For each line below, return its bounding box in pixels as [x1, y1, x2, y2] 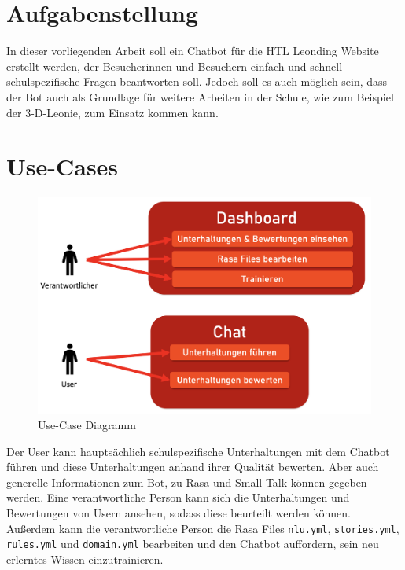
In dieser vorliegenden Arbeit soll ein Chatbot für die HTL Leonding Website [6, 42, 379, 59]
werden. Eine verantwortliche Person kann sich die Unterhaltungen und [6, 489, 350, 506]
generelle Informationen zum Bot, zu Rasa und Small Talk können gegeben [6, 473, 367, 490]
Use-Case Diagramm [38, 416, 136, 432]
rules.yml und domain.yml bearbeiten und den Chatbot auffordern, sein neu [6, 535, 379, 552]
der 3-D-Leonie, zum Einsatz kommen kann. [6, 104, 219, 120]
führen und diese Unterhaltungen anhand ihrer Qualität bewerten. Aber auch [6, 458, 379, 475]
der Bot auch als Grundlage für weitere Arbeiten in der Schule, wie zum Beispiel [6, 88, 394, 105]
